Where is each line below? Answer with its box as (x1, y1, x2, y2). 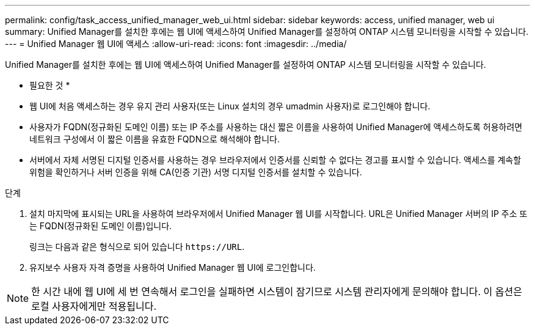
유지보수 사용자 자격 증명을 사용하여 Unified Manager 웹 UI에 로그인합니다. (29, 262, 316, 273)
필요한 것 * (29, 80, 70, 90)
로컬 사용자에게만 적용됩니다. (31, 300, 157, 312)
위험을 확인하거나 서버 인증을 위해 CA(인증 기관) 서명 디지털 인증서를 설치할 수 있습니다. (29, 167, 362, 177)
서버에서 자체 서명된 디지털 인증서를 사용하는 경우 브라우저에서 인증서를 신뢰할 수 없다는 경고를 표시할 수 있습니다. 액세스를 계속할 (29, 155, 522, 165)
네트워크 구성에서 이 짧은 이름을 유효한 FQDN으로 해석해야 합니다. (29, 134, 280, 144)
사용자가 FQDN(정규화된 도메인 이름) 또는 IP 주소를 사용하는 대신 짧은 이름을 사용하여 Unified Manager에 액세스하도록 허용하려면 (29, 122, 523, 132)
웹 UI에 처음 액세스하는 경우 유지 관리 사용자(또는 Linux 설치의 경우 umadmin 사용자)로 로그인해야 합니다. (29, 101, 431, 111)
